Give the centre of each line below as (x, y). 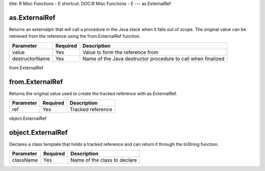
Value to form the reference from (120, 52)
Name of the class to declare (104, 160)
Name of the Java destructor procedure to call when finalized (154, 58)
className (25, 160)
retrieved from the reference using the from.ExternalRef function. (75, 36)
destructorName (31, 58)
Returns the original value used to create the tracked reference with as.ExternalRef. (93, 93)
